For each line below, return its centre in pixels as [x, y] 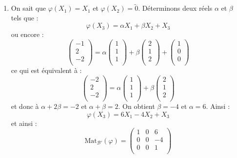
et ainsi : [24, 123]
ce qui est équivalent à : [46, 70]
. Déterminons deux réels [175, 8]
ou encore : [27, 34]
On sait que [29, 8]
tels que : [25, 17]
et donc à [25, 106]
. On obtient [137, 106]
